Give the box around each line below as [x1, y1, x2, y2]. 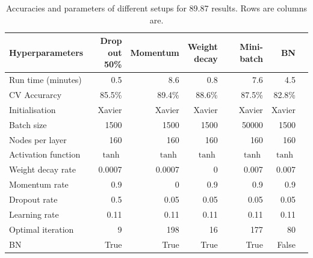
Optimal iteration [9, 223, 74, 235]
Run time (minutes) [9, 73, 82, 86]
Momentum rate [9, 178, 69, 191]
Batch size [9, 118, 47, 131]
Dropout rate [9, 192, 58, 205]
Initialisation [9, 103, 56, 115]
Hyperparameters [9, 46, 84, 58]
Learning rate [9, 207, 59, 220]
